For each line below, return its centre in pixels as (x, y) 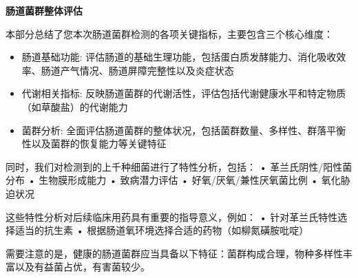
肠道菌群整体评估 (44, 10)
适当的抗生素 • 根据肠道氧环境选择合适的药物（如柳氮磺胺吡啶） (162, 230)
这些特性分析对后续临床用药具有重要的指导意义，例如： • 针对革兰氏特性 (172, 216)
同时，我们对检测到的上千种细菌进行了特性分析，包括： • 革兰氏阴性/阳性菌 (179, 166)
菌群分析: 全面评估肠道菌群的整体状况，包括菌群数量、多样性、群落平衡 (184, 130)
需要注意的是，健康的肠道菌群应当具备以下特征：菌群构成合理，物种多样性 (174, 253)
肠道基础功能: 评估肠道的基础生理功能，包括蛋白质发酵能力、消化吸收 (179, 57)
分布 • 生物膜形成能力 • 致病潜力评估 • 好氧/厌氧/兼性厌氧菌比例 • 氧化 (173, 180)
